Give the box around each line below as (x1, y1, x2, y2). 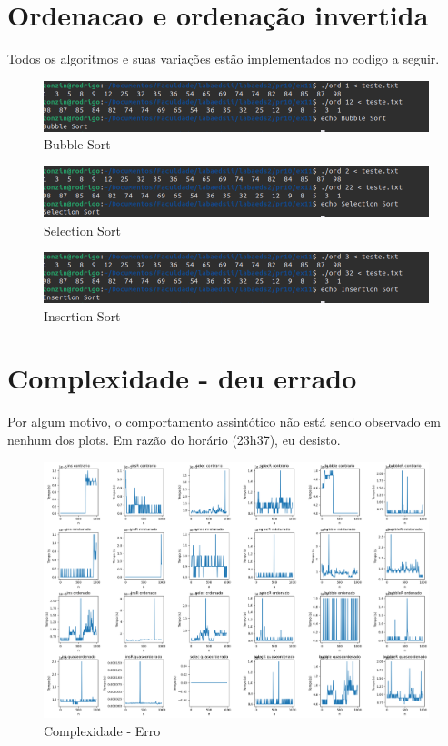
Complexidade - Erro (44, 721, 161, 741)
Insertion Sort (44, 306, 121, 325)
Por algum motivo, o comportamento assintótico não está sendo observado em (7, 412, 442, 431)
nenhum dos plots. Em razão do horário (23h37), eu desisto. (7, 430, 341, 449)
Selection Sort (44, 220, 121, 239)
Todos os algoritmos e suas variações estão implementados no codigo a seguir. (7, 49, 440, 68)
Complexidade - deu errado (7, 359, 357, 397)
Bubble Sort (44, 135, 111, 154)
